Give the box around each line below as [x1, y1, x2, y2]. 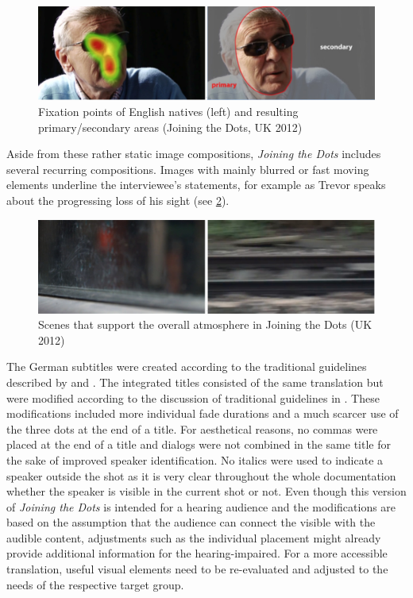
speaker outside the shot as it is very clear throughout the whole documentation [6, 467, 396, 484]
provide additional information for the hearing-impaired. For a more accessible [6, 545, 388, 561]
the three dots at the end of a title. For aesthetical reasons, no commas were [6, 420, 378, 437]
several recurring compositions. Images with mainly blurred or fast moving [6, 160, 369, 177]
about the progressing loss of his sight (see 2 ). [6, 191, 230, 208]
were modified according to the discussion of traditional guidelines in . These [6, 389, 380, 406]
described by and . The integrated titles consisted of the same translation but [6, 373, 384, 390]
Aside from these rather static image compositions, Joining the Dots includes [6, 145, 381, 162]
